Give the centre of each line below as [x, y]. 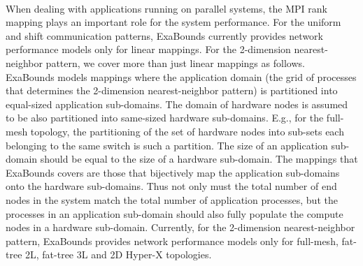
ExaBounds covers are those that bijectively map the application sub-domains [173, 172]
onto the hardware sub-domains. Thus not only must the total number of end [171, 186]
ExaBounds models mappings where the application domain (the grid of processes [181, 76]
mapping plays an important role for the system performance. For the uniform [173, 22]
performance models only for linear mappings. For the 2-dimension [148, 49]
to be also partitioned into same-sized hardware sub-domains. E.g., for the [165, 118]
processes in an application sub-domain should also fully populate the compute [175, 213]
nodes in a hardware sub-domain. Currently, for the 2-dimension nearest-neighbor [180, 227]
